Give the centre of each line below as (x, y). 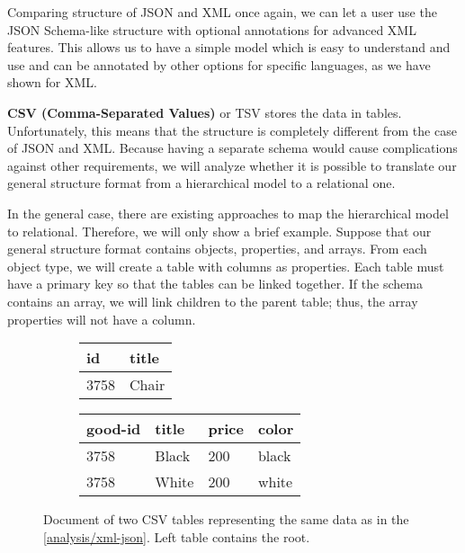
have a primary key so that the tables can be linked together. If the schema (215, 284)
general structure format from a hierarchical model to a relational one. (201, 183)
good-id (114, 429)
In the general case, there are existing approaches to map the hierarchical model (228, 213)
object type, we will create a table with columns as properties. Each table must (226, 266)
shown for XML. (52, 82)
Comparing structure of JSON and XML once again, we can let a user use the (222, 12)
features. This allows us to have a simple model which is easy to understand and (229, 47)
